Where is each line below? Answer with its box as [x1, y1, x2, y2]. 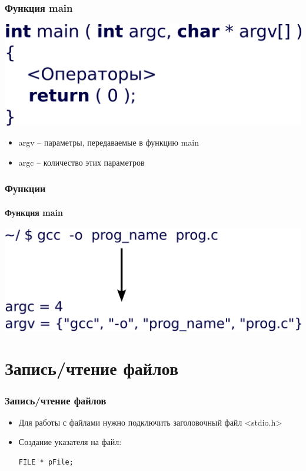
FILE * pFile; [18, 458, 74, 467]
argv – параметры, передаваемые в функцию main [18, 136, 199, 149]
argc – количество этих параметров [18, 156, 145, 168]
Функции [5, 181, 46, 196]
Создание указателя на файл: [18, 436, 122, 448]
